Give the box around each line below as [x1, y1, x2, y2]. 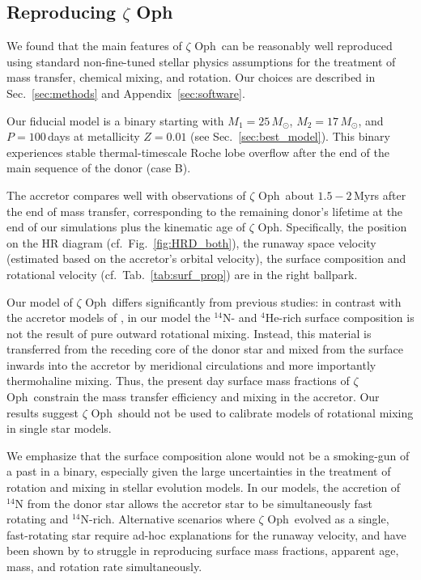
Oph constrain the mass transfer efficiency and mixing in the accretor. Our [6, 388, 380, 405]
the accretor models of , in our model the [6, 309, 210, 326]
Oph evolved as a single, [267, 510, 389, 527]
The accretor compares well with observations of [6, 186, 246, 203]
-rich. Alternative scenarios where [89, 510, 255, 527]
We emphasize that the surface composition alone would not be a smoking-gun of [6, 447, 410, 464]
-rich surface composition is [279, 309, 415, 326]
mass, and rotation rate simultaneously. [6, 558, 202, 575]
